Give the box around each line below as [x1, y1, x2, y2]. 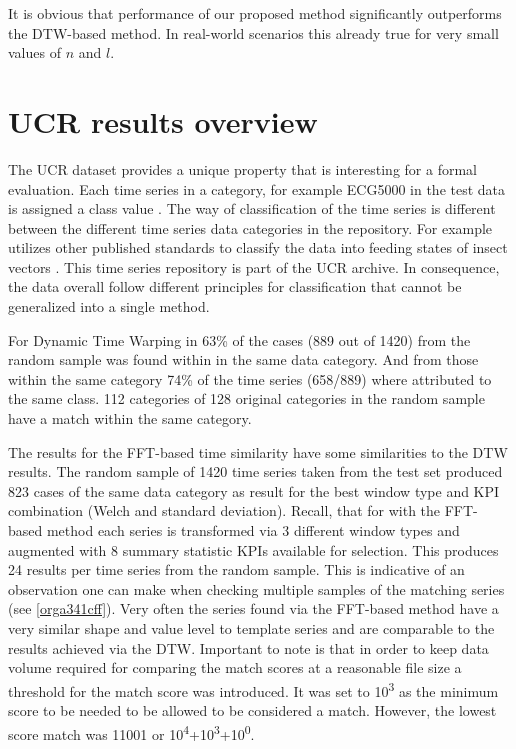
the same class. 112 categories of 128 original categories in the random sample [8, 388, 485, 409]
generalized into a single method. [8, 296, 210, 317]
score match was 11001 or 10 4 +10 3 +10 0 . [8, 720, 255, 744]
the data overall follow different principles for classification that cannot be [8, 276, 462, 297]
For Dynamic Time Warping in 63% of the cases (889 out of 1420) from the [8, 329, 471, 350]
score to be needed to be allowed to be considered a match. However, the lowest [8, 700, 497, 720]
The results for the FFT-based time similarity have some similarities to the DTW [8, 441, 508, 462]
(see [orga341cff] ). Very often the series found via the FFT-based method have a [8, 598, 499, 619]
